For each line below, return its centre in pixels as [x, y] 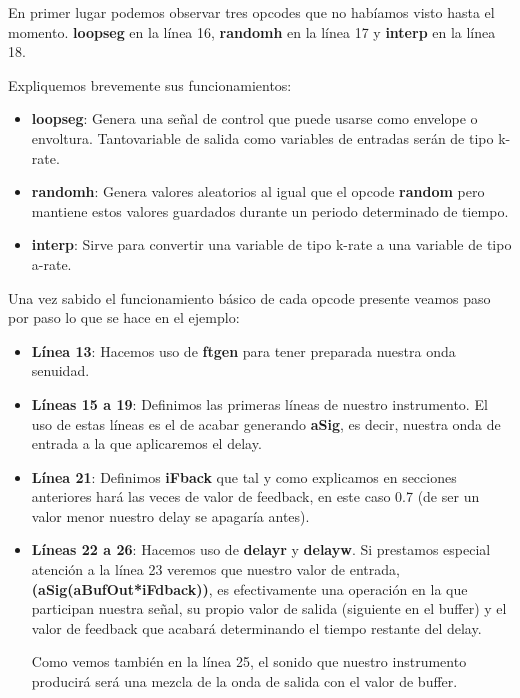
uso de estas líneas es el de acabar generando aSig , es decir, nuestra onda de [266, 423]
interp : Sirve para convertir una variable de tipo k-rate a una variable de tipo [271, 244]
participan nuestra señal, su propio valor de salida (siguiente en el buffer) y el [269, 608]
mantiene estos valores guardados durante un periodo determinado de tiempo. [270, 210]
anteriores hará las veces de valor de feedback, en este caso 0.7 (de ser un [255, 496]
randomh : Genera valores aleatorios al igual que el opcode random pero [258, 191]
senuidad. [60, 370]
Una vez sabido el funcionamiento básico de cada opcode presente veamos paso [249, 297]
